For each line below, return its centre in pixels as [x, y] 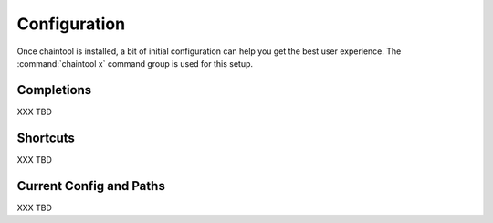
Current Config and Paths [91, 186]
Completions [54, 90]
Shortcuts [46, 138]
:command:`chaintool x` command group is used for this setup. [135, 63]
